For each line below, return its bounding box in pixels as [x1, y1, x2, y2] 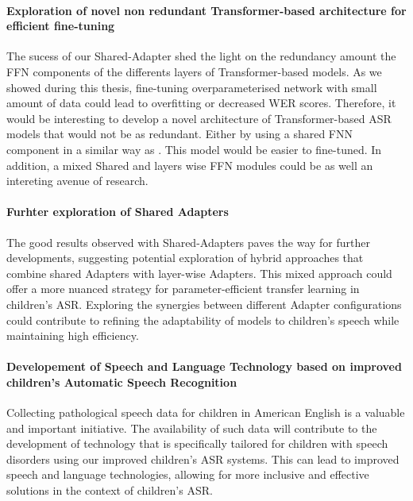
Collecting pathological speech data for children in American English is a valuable [6, 404, 405, 421]
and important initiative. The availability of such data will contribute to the [6, 419, 377, 436]
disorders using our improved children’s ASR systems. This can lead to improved [6, 450, 399, 467]
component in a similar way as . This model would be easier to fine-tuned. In [6, 141, 382, 157]
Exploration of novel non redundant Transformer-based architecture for [6, 2, 407, 18]
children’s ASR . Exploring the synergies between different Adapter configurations [6, 295, 402, 312]
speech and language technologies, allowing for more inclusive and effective [6, 466, 369, 483]
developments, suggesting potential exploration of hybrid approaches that [6, 249, 364, 266]
